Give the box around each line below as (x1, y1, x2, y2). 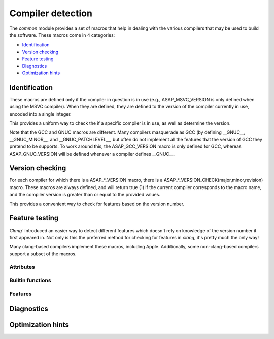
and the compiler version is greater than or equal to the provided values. (9, 192, 161, 198)
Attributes (9, 263, 35, 271)
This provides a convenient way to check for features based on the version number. (9, 201, 185, 207)
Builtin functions (9, 277, 51, 284)
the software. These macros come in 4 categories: (9, 32, 115, 38)
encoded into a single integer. (9, 110, 72, 117)
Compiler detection (9, 8, 92, 19)
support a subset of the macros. (9, 251, 77, 257)
